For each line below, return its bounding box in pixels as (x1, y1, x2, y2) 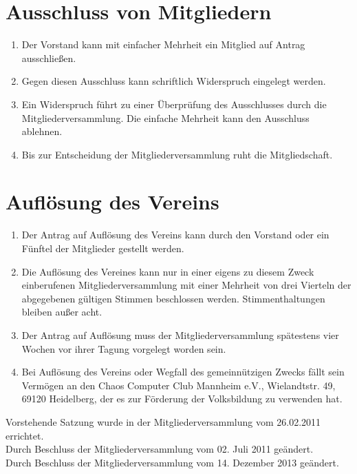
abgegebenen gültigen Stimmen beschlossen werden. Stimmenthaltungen (21, 291, 325, 305)
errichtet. (6, 428, 44, 442)
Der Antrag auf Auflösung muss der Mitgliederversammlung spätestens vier (21, 327, 339, 342)
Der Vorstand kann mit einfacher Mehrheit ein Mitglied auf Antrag (21, 37, 305, 52)
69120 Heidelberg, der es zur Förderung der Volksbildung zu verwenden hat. (21, 391, 343, 406)
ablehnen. (21, 124, 63, 138)
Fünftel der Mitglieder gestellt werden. (21, 241, 184, 255)
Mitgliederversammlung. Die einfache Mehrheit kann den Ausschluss (21, 110, 310, 125)
